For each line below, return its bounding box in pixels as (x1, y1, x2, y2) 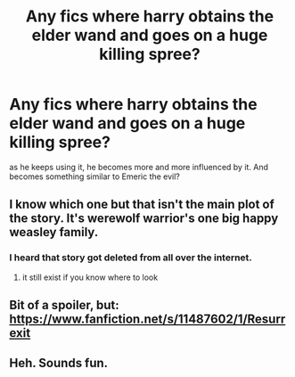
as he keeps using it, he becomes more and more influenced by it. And (9, 161, 269, 172)
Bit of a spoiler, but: (9, 298, 119, 313)
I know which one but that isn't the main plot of (9, 197, 275, 212)
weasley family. (9, 225, 99, 240)
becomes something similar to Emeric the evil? (9, 171, 181, 182)
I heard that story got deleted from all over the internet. (9, 251, 252, 264)
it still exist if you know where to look (21, 272, 159, 283)
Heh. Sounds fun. (9, 356, 109, 371)
